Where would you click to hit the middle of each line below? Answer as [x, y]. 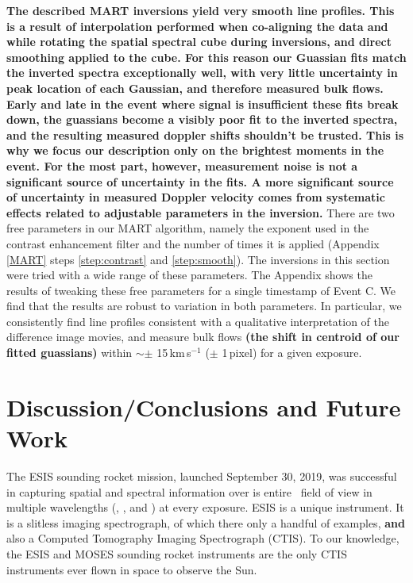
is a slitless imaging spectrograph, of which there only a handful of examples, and [206, 522]
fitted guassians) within [69, 353]
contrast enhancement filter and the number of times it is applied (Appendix [193, 243]
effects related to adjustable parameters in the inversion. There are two [201, 212]
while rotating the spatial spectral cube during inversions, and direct [199, 42]
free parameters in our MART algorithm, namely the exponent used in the [188, 228]
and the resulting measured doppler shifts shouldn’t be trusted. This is [205, 134]
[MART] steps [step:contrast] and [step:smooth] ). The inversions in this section [198, 259]
